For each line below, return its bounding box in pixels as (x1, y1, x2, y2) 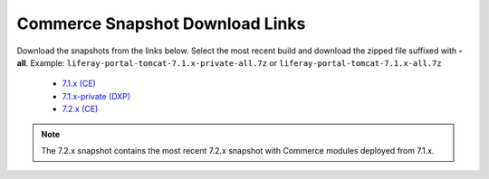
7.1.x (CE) (62, 78, 97, 89)
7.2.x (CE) (62, 104, 99, 115)
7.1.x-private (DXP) (62, 90, 131, 101)
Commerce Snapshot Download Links (16, 14, 306, 33)
